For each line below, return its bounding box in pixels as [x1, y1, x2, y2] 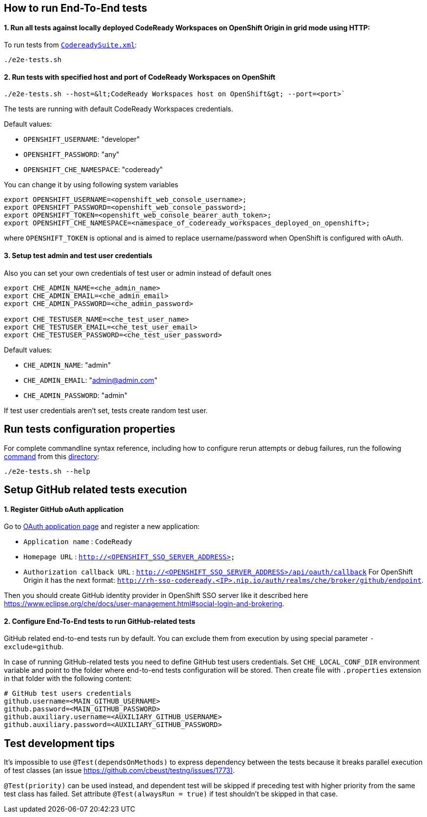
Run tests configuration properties [4, 423, 176, 436]
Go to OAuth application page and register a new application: [4, 522, 200, 531]
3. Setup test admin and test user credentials [4, 251, 152, 260]
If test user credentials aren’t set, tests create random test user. [4, 406, 208, 415]
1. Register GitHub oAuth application [4, 505, 124, 513]
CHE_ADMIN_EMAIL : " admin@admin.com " [23, 375, 158, 384]
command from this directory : [4, 452, 100, 461]
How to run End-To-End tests [4, 2, 147, 14]
